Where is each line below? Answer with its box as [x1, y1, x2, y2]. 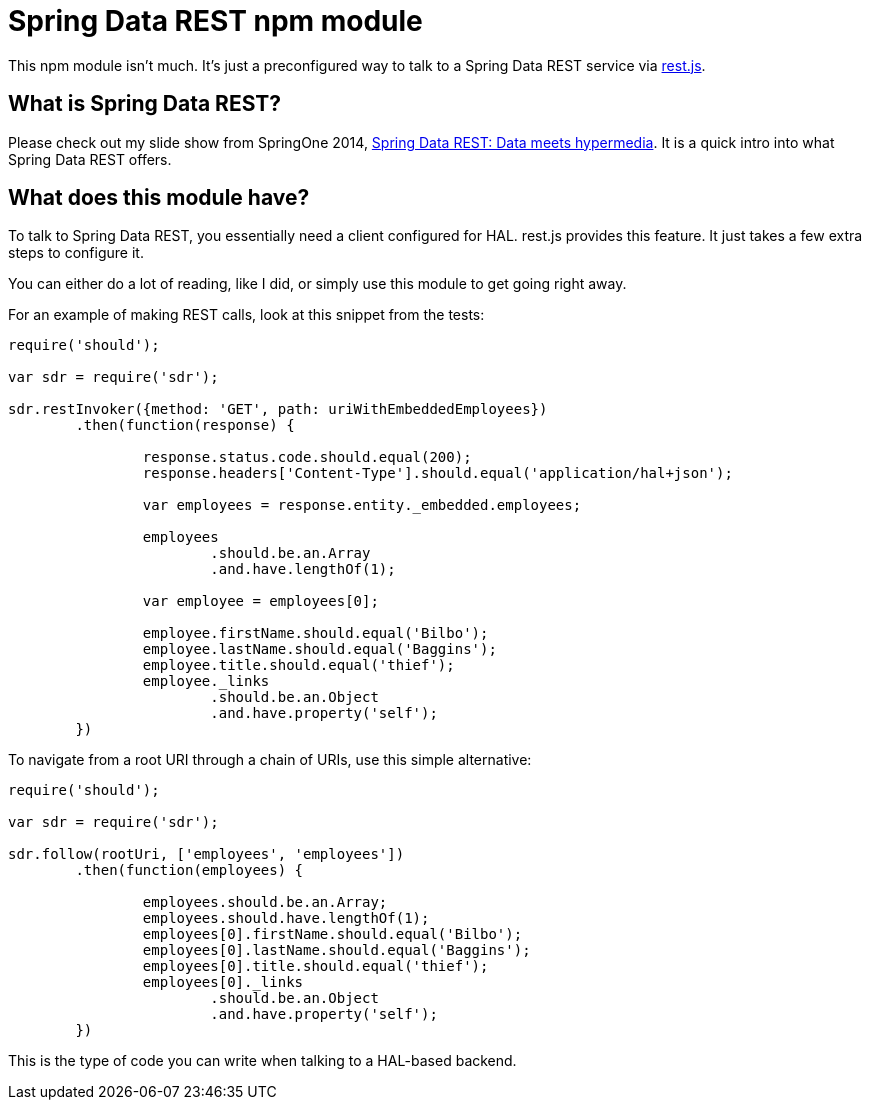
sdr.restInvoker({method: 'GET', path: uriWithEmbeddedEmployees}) [8, 401, 548, 418]
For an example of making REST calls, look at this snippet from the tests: [8, 306, 485, 324]
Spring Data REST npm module [8, 4, 423, 38]
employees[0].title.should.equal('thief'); [142, 958, 489, 975]
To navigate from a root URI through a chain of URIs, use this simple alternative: [8, 751, 532, 769]
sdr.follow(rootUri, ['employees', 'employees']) [8, 846, 405, 863]
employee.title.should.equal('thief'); [142, 657, 455, 674]
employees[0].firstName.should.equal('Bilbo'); [142, 926, 523, 943]
